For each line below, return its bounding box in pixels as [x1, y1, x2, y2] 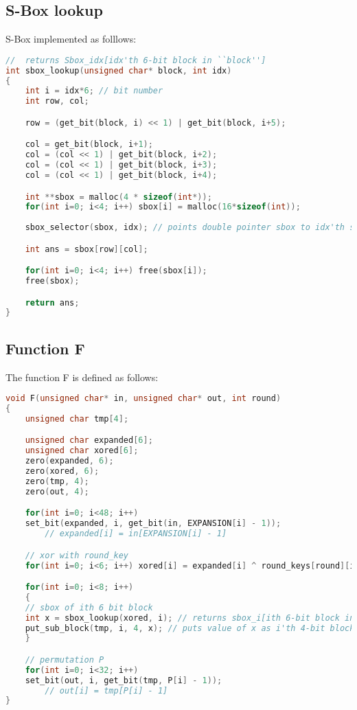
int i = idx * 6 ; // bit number [25, 86, 163, 96]
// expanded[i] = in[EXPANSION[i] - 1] [45, 529, 227, 539]
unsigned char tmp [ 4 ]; [25, 413, 129, 424]
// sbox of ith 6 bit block [25, 602, 153, 612]
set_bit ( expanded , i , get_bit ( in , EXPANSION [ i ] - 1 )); [25, 518, 281, 529]
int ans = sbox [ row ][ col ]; [25, 244, 148, 254]
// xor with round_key [25, 550, 128, 560]
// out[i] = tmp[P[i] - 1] [45, 685, 168, 696]
